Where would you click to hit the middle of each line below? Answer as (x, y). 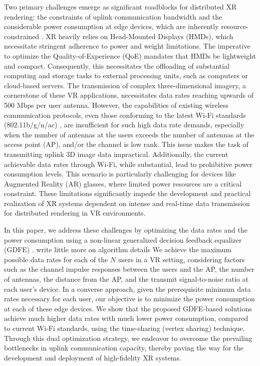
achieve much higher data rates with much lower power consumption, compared (126, 318)
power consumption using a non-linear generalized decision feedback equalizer (123, 239)
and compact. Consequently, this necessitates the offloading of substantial (117, 65)
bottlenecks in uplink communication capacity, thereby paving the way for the (124, 348)
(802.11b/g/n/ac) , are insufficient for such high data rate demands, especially (124, 125)
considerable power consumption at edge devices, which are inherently (111, 26)
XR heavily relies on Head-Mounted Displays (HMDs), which (140, 36)
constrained (22, 36)
